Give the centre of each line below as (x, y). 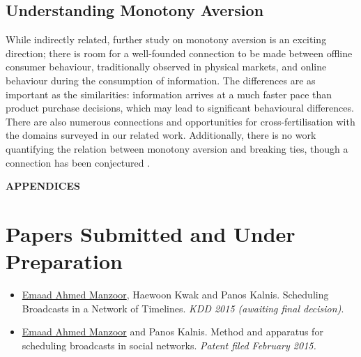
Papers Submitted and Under (151, 233)
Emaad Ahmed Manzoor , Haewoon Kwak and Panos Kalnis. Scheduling (175, 295)
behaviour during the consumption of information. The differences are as (161, 80)
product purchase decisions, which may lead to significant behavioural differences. (180, 108)
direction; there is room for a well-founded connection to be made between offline (179, 53)
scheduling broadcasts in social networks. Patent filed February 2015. (169, 345)
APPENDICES (43, 186)
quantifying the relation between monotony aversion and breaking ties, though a (177, 148)
